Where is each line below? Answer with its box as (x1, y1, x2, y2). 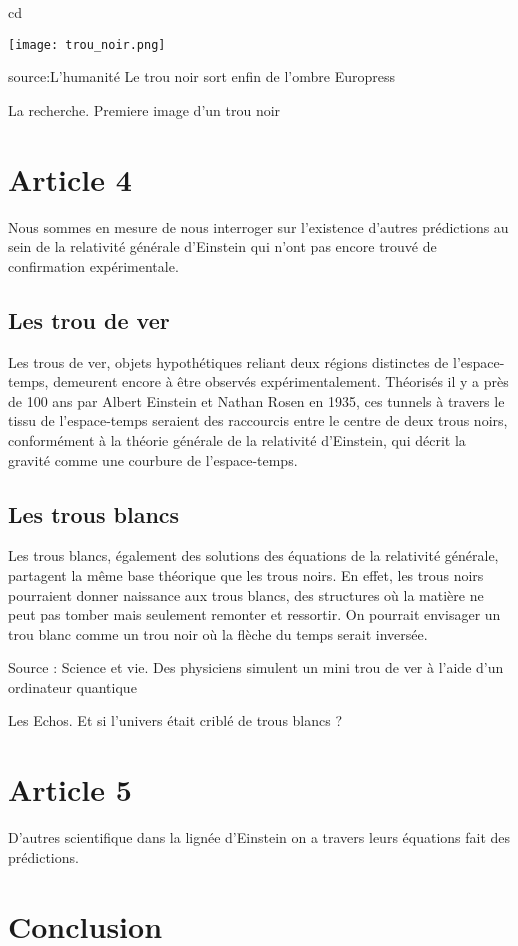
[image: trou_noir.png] (8, 37, 166, 52)
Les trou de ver (8, 304, 170, 335)
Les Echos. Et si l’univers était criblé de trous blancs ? (8, 710, 343, 731)
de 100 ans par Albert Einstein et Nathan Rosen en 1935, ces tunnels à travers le (8, 390, 505, 411)
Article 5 (8, 769, 132, 810)
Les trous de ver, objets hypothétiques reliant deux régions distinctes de (8, 351, 449, 372)
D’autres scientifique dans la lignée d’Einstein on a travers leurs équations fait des (8, 827, 511, 848)
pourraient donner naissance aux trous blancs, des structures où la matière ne (8, 584, 484, 605)
